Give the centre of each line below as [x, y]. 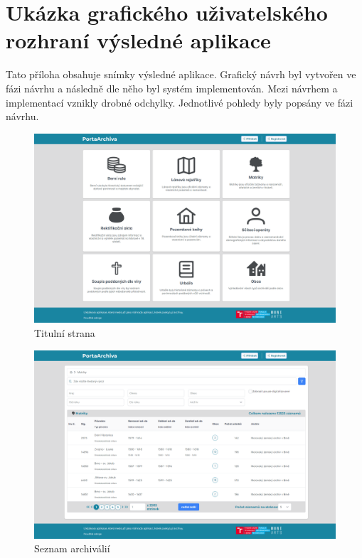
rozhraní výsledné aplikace [138, 40]
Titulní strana [65, 332]
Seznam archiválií [72, 548]
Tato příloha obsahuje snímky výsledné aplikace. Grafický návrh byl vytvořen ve [181, 74]
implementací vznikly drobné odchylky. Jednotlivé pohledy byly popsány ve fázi [180, 102]
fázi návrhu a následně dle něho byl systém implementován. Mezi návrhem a [172, 88]
